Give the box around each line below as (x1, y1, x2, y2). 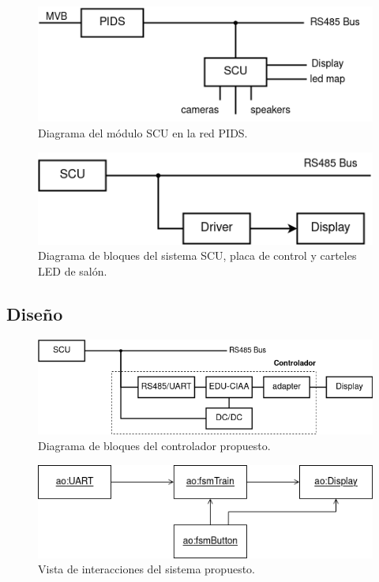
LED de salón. (38, 263, 107, 280)
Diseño (6, 302, 63, 326)
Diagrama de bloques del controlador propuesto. (38, 437, 271, 454)
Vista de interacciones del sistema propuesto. (38, 561, 255, 577)
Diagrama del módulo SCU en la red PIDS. (38, 124, 248, 141)
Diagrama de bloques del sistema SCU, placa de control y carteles (38, 247, 357, 264)
